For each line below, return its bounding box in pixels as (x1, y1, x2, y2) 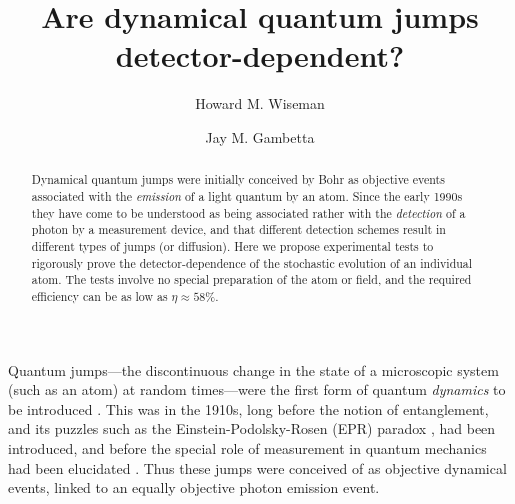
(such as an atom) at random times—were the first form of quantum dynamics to (8, 379, 506, 400)
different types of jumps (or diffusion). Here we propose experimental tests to (31, 237, 434, 254)
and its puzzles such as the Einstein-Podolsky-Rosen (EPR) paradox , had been (8, 418, 496, 439)
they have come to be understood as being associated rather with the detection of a (31, 204, 466, 221)
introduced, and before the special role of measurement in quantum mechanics (8, 437, 487, 458)
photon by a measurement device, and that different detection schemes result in (31, 221, 446, 238)
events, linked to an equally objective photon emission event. (8, 477, 380, 498)
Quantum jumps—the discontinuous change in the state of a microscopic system (8, 359, 499, 380)
